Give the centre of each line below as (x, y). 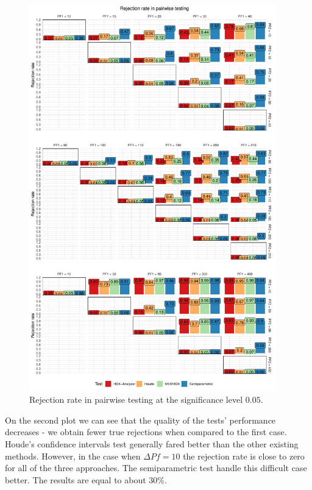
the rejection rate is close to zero (244, 456)
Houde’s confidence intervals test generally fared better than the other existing (152, 443)
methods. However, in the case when (73, 456)
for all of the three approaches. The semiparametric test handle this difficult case (156, 468)
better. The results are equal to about (76, 479)
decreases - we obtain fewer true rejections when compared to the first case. (146, 432)
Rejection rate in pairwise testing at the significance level (136, 399)
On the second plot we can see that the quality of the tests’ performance (140, 420)
